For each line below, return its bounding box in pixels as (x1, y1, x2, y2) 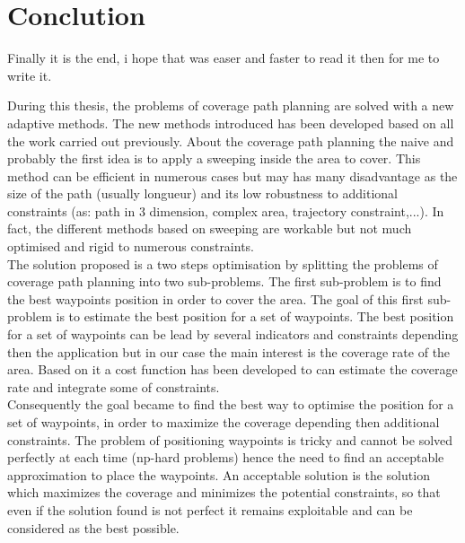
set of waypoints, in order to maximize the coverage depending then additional (7, 413, 440, 431)
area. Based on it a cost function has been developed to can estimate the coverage (7, 360, 458, 379)
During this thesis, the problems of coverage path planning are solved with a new (7, 96, 454, 115)
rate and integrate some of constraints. (7, 377, 220, 396)
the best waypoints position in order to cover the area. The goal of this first (7, 289, 424, 308)
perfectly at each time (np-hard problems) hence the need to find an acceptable (7, 448, 444, 467)
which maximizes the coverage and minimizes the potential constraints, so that (7, 483, 441, 502)
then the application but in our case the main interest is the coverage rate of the (7, 342, 451, 361)
